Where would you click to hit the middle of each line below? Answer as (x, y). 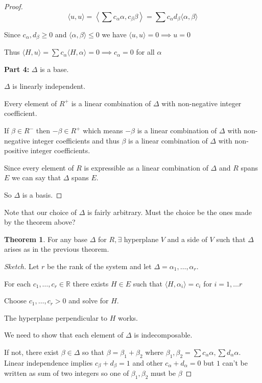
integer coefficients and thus (76, 140)
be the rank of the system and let (99, 266)
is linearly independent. (49, 86)
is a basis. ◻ (42, 194)
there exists (91, 283)
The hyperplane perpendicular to (56, 317)
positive (16, 150)
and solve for (89, 301)
